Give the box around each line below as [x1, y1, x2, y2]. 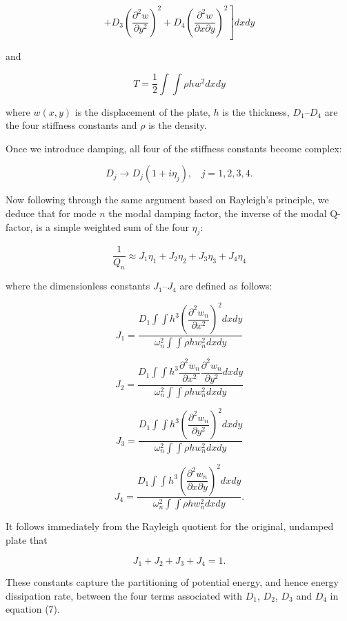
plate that [6, 532, 48, 547]
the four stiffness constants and [6, 118, 137, 132]
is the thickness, [222, 104, 290, 119]
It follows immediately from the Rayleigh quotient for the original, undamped [6, 519, 334, 533]
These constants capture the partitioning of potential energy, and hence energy [6, 575, 339, 589]
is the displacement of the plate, [75, 104, 210, 119]
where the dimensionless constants [6, 278, 150, 293]
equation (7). [6, 602, 60, 616]
